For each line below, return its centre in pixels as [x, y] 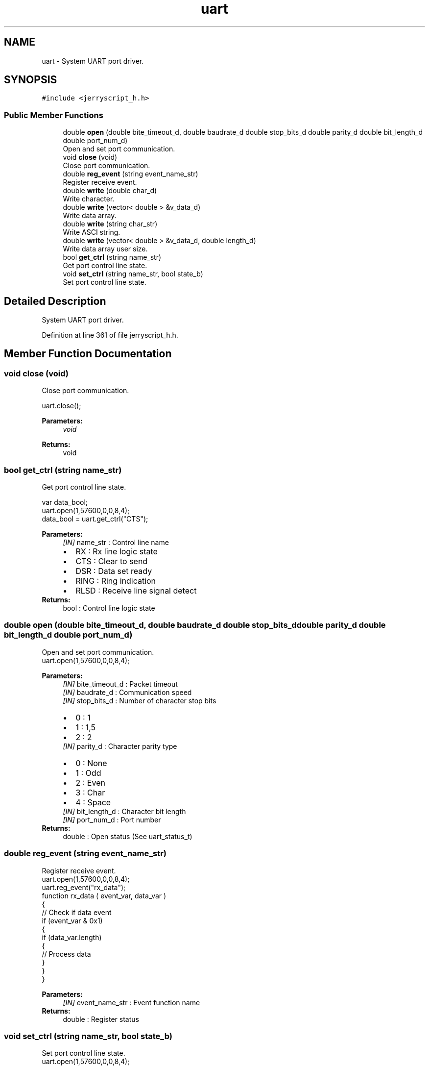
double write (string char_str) [110, 224]
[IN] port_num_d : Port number [112, 819]
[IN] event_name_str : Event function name [131, 1002]
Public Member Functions [54, 115]
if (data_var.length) [72, 937]
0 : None [91, 763]
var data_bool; [65, 502]
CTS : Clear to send [112, 561]
